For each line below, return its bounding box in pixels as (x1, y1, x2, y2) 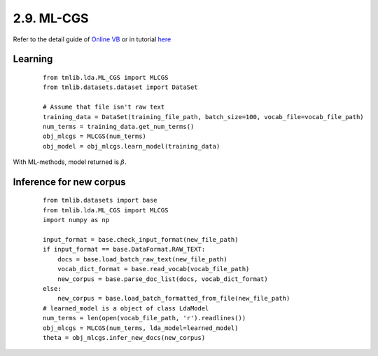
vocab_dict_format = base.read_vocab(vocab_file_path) (57, 265, 250, 273)
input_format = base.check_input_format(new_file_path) (43, 235, 239, 244)
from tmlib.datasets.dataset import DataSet (43, 83, 199, 91)
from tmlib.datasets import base (43, 196, 157, 205)
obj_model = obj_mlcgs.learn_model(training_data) (43, 142, 220, 150)
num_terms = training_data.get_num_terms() (43, 123, 195, 130)
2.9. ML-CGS (13, 11, 89, 26)
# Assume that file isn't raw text (43, 103, 165, 111)
